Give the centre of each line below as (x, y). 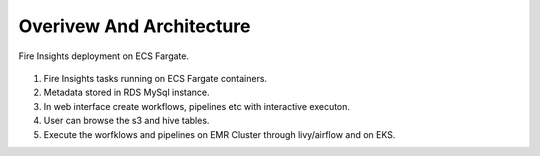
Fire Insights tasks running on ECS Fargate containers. (155, 78)
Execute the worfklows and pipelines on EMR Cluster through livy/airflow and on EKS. (219, 134)
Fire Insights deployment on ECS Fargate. (104, 56)
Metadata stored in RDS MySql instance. (126, 92)
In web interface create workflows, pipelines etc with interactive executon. (196, 106)
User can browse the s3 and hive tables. (126, 121)
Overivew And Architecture (134, 26)
